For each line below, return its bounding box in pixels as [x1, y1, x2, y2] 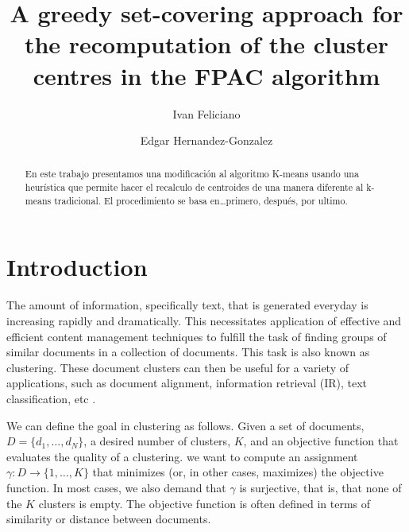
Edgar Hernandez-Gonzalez [140, 132, 273, 149]
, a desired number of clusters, [83, 433, 231, 449]
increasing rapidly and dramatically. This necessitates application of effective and [6, 312, 402, 328]
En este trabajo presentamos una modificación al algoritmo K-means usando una [25, 167, 359, 181]
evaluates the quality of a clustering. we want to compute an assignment [6, 448, 358, 464]
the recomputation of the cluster [24, 28, 389, 60]
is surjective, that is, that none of [239, 479, 402, 495]
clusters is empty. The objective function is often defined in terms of [38, 495, 371, 511]
